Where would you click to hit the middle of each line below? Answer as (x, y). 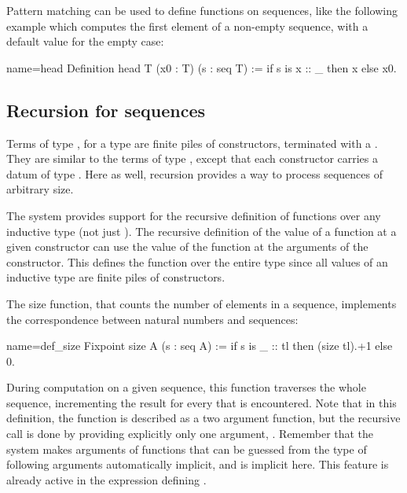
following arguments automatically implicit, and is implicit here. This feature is (198, 464)
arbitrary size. (40, 189)
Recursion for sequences (106, 110)
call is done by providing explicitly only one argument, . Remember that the (190, 434)
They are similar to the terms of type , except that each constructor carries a (192, 158)
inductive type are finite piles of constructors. (116, 277)
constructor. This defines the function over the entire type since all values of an (197, 261)
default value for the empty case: (85, 41)
